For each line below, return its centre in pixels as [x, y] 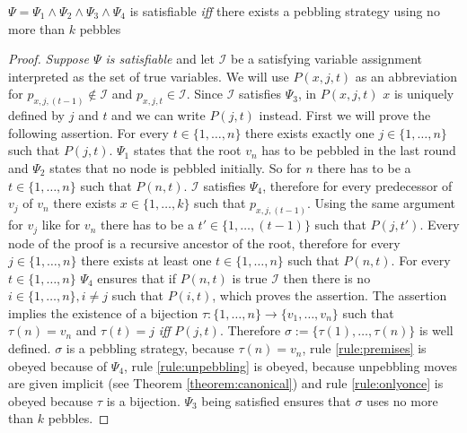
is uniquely [424, 94]
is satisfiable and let [160, 59]
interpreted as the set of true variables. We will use [149, 76]
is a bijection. [143, 400]
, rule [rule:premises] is [364, 348]
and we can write [159, 115]
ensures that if [137, 277]
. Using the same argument [381, 203]
